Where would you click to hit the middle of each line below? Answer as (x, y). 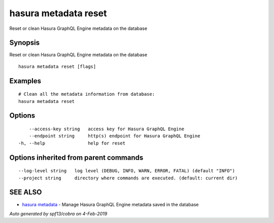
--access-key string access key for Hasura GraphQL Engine (107, 129)
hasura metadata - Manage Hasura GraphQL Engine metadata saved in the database (110, 204)
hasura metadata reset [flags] (57, 66)
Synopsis (25, 43)
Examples (25, 81)
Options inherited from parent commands (76, 157)
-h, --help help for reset (72, 143)
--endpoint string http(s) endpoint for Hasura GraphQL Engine (114, 136)
